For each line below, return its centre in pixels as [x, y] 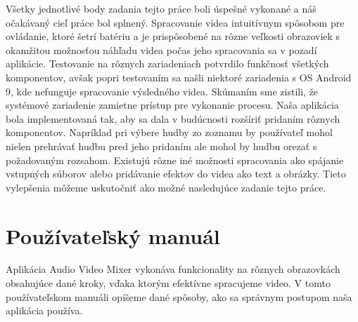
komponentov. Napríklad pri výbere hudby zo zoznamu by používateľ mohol [169, 132]
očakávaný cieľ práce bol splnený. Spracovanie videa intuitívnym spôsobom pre [175, 22]
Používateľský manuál [113, 235]
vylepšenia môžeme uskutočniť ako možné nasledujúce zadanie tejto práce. [166, 187]
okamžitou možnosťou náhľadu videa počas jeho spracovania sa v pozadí [161, 49]
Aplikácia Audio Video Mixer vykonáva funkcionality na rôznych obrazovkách [173, 269]
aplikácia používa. [44, 310]
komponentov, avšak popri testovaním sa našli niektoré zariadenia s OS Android [179, 77]
